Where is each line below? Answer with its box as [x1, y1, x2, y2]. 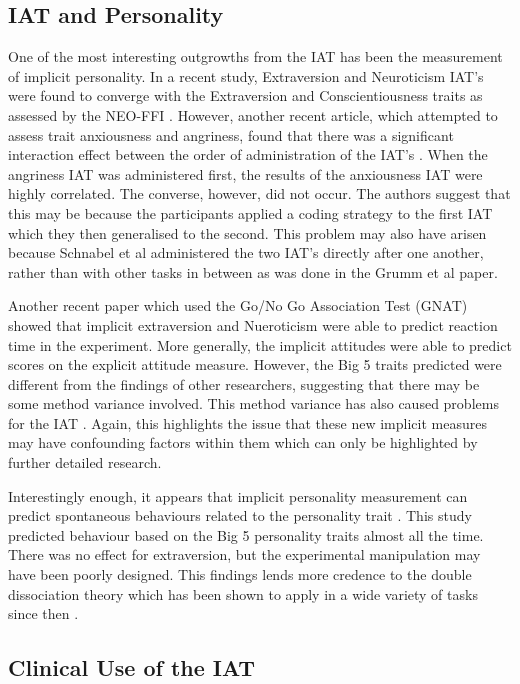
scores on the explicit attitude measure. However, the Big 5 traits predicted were [8, 354, 502, 375]
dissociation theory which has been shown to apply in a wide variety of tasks [8, 583, 478, 604]
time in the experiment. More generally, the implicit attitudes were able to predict [8, 334, 512, 355]
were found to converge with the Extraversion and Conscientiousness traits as [8, 85, 483, 106]
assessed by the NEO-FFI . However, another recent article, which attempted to [8, 104, 498, 125]
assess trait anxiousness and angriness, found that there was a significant [8, 124, 454, 145]
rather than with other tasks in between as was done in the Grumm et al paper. [8, 261, 498, 282]
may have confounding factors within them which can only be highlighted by [8, 432, 478, 453]
